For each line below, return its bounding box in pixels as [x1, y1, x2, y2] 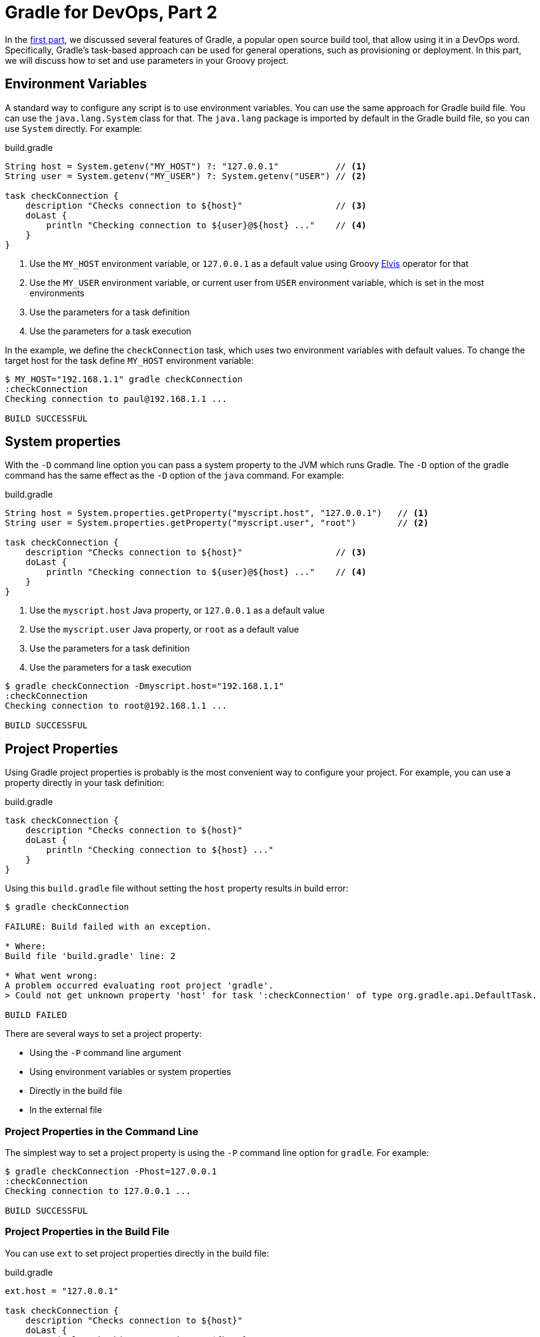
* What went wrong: [5, 971, 98, 981]
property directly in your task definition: [5, 777, 165, 788]
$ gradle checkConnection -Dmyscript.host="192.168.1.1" [5, 681, 284, 692]
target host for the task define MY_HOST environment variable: [5, 355, 254, 366]
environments [29, 287, 85, 298]
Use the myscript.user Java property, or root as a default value [29, 624, 299, 635]
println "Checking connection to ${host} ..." [46, 845, 274, 855]
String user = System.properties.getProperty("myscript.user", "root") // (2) [5, 518, 429, 528]
